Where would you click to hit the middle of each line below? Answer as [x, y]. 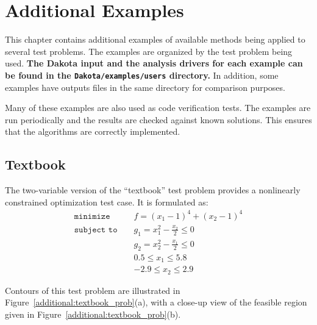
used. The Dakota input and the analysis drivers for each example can [154, 63]
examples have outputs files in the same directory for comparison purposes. [145, 87]
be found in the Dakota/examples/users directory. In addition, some [142, 75]
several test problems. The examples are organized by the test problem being [149, 51]
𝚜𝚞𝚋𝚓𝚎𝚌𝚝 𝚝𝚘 [96, 230]
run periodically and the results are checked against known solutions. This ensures [158, 119]
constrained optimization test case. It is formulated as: [107, 202]
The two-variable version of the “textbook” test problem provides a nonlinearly [153, 190]
